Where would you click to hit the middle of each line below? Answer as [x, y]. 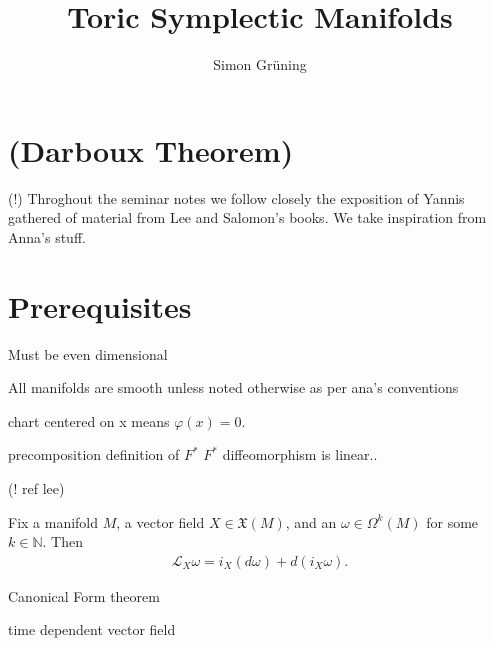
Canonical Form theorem [84, 595]
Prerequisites [100, 305]
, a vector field [160, 521]
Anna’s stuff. [47, 236]
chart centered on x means [89, 420]
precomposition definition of [94, 454]
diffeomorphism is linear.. [300, 454]
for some [452, 521]
